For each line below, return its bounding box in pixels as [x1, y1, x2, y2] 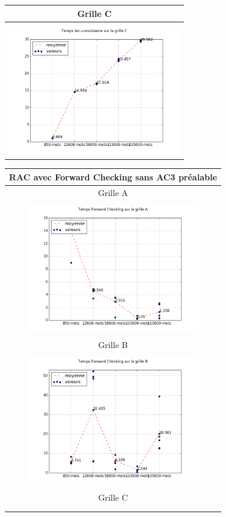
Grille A [98, 186, 128, 198]
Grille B [98, 338, 128, 351]
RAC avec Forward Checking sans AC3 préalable [9, 170, 218, 183]
